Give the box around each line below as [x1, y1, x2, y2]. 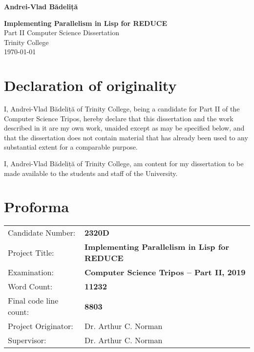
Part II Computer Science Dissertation [4, 27, 119, 38]
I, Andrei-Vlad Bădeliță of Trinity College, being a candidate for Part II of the [4, 104, 240, 114]
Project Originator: [8, 320, 73, 332]
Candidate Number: [8, 227, 76, 239]
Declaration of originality [4, 75, 177, 95]
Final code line [8, 295, 59, 307]
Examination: [8, 266, 54, 278]
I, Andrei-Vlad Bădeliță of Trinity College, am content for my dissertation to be [4, 158, 244, 169]
